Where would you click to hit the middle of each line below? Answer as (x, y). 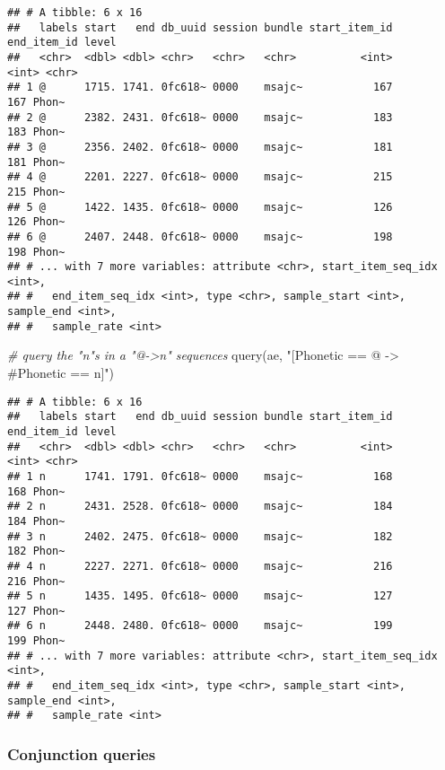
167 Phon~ (36, 102)
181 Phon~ (36, 162)
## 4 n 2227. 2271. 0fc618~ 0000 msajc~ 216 (200, 566)
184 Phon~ (36, 521)
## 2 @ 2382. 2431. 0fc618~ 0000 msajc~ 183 (200, 117)
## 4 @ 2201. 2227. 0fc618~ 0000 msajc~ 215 (200, 177)
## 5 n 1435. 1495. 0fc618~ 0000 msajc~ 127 (200, 596)
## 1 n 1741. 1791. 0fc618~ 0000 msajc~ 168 (200, 476)
